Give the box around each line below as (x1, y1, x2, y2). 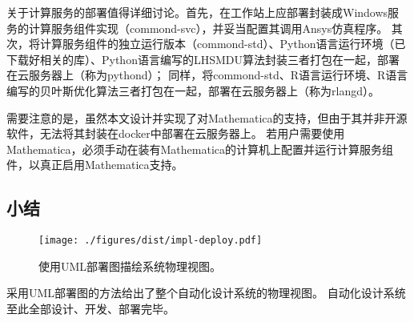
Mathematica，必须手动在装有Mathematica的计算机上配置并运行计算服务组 (6, 140, 393, 157)
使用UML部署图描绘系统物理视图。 (38, 257, 222, 274)
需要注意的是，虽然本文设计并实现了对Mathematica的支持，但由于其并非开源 (6, 109, 408, 126)
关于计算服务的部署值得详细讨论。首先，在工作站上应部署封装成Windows (6, 4, 388, 20)
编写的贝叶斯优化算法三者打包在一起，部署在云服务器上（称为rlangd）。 (6, 82, 380, 99)
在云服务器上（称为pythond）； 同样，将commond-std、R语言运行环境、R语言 (6, 66, 408, 83)
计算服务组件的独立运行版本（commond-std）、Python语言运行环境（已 (39, 35, 406, 52)
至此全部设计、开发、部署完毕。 (6, 300, 175, 316)
